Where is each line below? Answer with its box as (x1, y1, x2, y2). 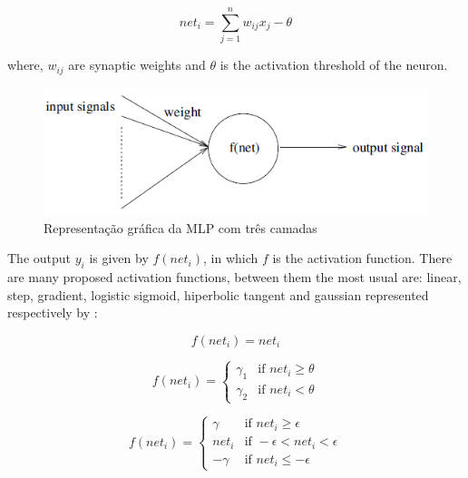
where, (7, 55, 44, 74)
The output (7, 249, 72, 268)
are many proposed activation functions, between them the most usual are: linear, (7, 268, 462, 287)
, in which (202, 249, 258, 268)
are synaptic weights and (68, 55, 206, 74)
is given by (89, 249, 149, 268)
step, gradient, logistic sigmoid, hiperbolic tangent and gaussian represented (7, 285, 429, 304)
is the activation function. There (272, 249, 453, 268)
